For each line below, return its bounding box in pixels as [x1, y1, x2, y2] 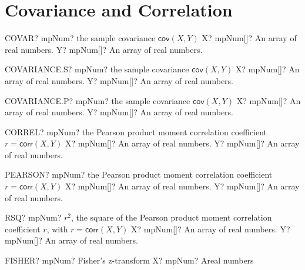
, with [46, 222, 68, 235]
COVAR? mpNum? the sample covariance [5, 32, 156, 44]
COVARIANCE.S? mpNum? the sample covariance [5, 63, 189, 75]
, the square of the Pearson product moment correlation [71, 211, 272, 224]
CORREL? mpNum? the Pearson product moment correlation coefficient [5, 125, 267, 138]
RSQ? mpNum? [5, 211, 62, 224]
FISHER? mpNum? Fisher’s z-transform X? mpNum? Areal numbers [5, 254, 254, 266]
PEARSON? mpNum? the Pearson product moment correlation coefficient [5, 168, 273, 181]
